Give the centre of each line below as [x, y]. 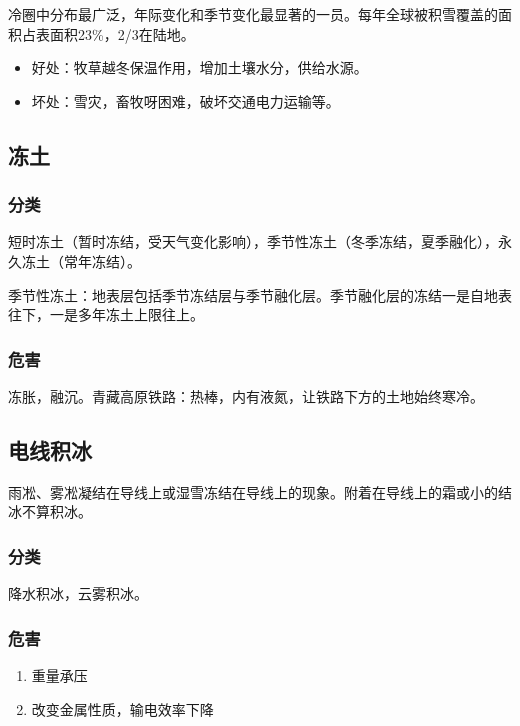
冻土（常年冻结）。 [81, 260]
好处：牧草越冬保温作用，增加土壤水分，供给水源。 [199, 67]
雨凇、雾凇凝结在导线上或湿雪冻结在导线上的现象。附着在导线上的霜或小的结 [260, 491]
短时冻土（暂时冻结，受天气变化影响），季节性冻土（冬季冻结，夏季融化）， [253, 241]
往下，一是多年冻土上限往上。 [106, 314]
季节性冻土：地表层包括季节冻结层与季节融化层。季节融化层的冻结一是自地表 [260, 294]
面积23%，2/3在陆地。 [122, 33]
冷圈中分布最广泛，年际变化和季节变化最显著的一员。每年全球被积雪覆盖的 [253, 14]
